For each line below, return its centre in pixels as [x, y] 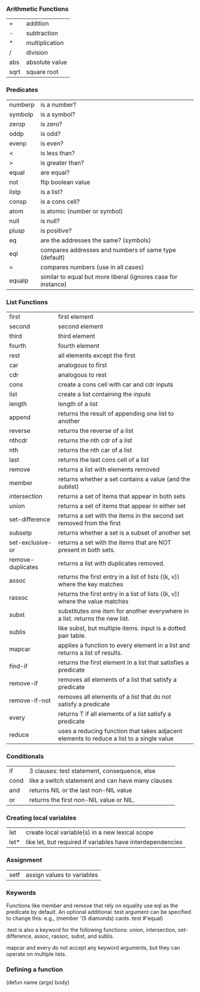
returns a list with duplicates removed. [111, 563]
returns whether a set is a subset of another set [124, 532]
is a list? [52, 191]
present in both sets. [87, 550]
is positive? [56, 230]
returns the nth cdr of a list [95, 440]
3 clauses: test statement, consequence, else [92, 771]
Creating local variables [41, 818]
